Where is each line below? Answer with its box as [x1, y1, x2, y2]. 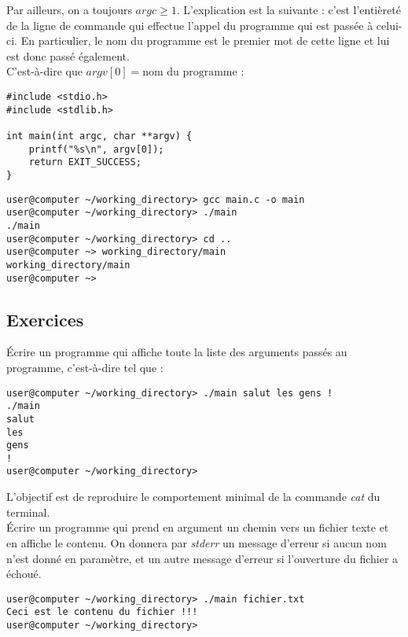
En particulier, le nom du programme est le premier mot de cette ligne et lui [20, 32, 390, 49]
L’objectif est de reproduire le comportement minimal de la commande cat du [6, 488, 380, 505]
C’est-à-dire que [6, 63, 83, 79]
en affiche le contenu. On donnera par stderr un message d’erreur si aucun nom [6, 534, 387, 550]
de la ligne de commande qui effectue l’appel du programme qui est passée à [6, 17, 373, 33]
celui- [376, 17, 402, 33]
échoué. [6, 565, 42, 582]
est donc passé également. [6, 47, 130, 64]
